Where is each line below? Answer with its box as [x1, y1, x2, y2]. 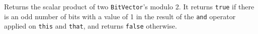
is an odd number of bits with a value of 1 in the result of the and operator [4, 11, 236, 21]
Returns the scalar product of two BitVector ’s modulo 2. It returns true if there [4, 1, 254, 11]
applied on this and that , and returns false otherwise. [4, 21, 177, 31]
